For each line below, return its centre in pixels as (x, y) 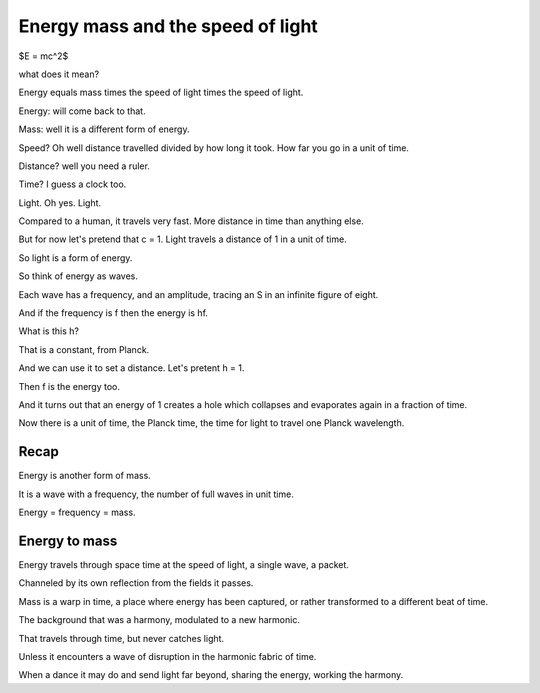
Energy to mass (68, 540)
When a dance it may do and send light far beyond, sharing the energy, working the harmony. (211, 675)
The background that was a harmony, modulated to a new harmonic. (159, 620)
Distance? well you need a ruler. (84, 166)
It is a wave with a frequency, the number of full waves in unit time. (156, 494)
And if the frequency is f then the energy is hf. (113, 313)
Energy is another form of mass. (85, 476)
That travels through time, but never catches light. (121, 638)
